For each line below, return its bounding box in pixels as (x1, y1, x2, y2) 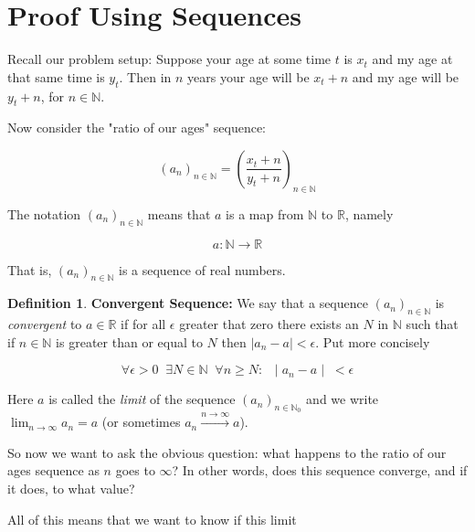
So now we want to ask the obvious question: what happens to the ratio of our (7, 442, 447, 462)
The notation (7, 204, 81, 223)
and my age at (372, 49, 453, 69)
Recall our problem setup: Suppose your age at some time (7, 49, 332, 69)
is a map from (226, 204, 304, 223)
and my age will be (352, 67, 459, 86)
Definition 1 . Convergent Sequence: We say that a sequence (7, 293, 368, 313)
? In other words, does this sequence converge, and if (172, 461, 468, 480)
